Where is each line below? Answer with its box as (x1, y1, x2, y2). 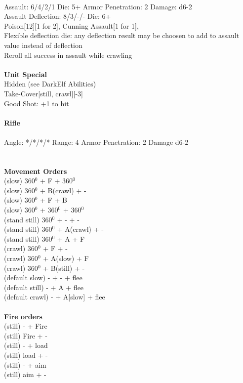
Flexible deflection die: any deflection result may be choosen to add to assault (4, 30, 240, 41)
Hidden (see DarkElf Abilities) (4, 79, 96, 89)
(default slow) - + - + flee (4, 272, 82, 283)
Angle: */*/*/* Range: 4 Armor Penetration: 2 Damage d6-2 (4, 136, 189, 147)
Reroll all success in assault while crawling (4, 49, 132, 60)
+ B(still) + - (43, 262, 85, 273)
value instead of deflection (4, 40, 82, 50)
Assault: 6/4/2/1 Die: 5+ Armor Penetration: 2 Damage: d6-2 (4, 1, 192, 11)
